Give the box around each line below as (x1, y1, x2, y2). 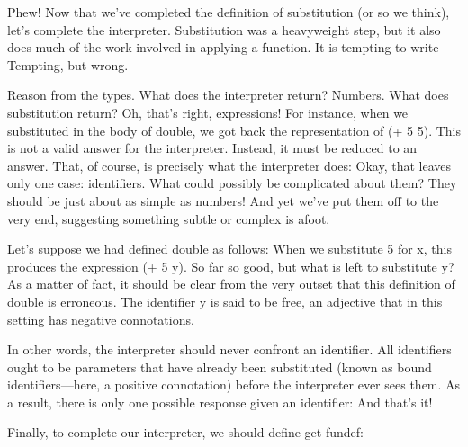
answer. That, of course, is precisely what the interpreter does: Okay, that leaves (7, 156, 451, 174)
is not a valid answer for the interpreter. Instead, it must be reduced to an (7, 139, 418, 157)
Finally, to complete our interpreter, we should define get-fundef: (7, 423, 364, 442)
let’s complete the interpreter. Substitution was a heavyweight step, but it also (7, 20, 441, 39)
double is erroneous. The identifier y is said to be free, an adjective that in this (7, 291, 443, 310)
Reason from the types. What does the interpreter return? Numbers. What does (7, 85, 449, 104)
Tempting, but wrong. (7, 55, 129, 74)
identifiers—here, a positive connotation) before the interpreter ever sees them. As (7, 375, 461, 394)
